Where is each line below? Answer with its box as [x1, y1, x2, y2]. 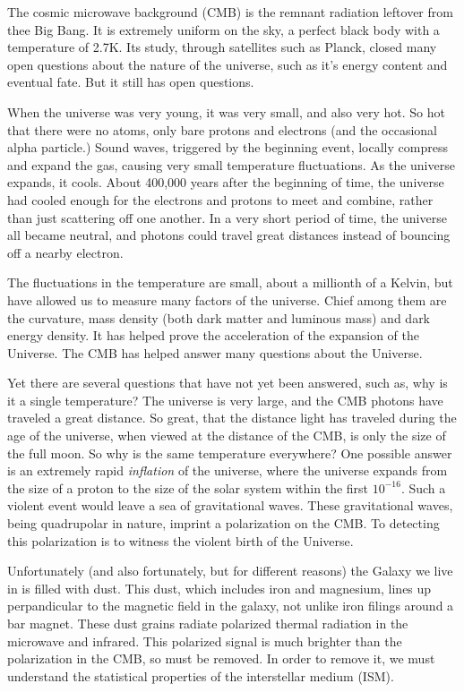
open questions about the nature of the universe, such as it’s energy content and [7, 55, 448, 73]
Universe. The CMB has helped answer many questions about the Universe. [7, 343, 423, 362]
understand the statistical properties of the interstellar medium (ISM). [7, 666, 394, 685]
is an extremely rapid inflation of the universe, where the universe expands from [7, 461, 448, 480]
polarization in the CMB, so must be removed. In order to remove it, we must [7, 649, 435, 668]
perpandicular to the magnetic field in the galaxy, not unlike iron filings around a [7, 596, 454, 615]
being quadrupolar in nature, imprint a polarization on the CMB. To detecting [7, 514, 440, 533]
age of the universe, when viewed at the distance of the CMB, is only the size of [7, 426, 446, 445]
